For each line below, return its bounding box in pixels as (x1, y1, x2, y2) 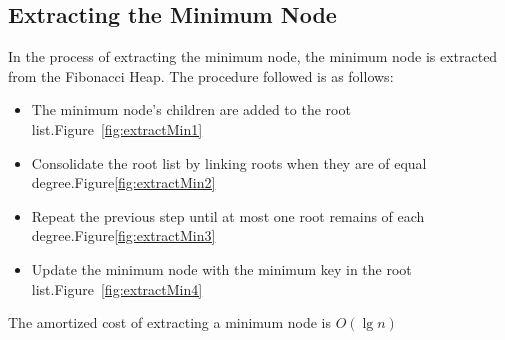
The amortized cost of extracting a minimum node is (8, 312, 331, 333)
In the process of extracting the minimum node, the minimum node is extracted (8, 46, 498, 67)
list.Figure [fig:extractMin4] (31, 278, 203, 299)
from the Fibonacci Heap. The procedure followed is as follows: (8, 65, 394, 86)
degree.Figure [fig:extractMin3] (31, 225, 216, 246)
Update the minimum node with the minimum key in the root (31, 258, 412, 279)
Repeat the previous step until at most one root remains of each (31, 205, 425, 226)
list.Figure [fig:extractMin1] (31, 118, 203, 139)
